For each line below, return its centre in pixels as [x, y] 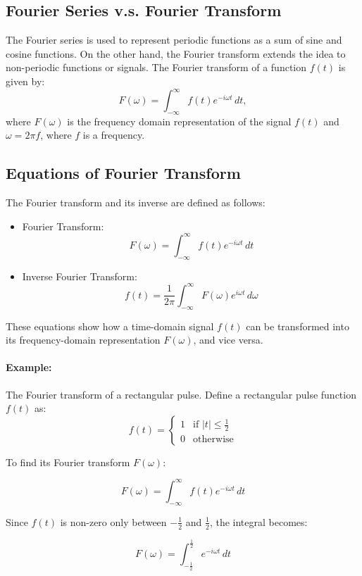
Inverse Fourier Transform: [80, 276]
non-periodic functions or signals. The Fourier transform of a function [156, 67]
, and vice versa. [228, 340]
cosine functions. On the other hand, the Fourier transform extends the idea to [176, 53]
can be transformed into [298, 326]
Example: [29, 367]
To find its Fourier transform [68, 462]
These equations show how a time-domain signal [110, 326]
